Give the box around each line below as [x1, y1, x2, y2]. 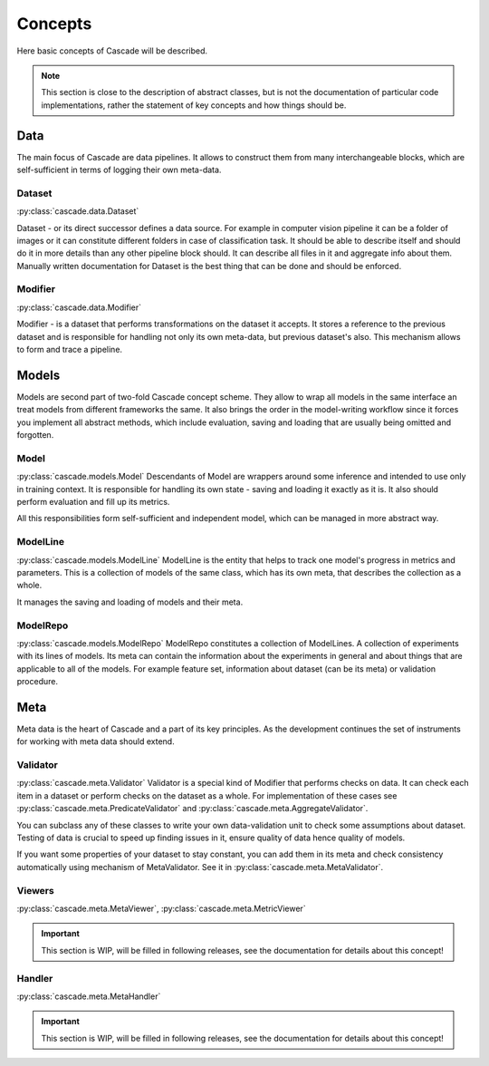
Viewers [16, 884, 54, 896]
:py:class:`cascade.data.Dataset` [16, 206, 139, 217]
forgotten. [16, 430, 54, 441]
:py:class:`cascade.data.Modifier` [16, 302, 142, 313]
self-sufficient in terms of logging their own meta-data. [16, 164, 222, 176]
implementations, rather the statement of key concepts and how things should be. [41, 100, 347, 111]
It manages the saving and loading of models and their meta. [16, 596, 244, 607]
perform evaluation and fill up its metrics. [16, 497, 170, 508]
